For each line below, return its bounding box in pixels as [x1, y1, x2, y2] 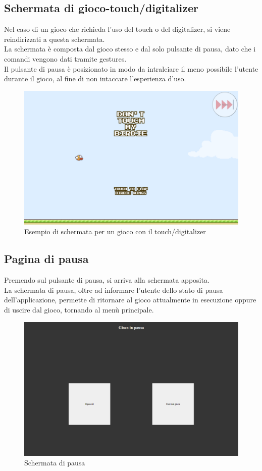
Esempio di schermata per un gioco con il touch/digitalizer [24, 226, 206, 237]
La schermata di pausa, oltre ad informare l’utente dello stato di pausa [4, 284, 223, 295]
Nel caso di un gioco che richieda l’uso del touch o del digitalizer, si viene [4, 24, 231, 34]
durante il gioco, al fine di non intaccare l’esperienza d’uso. [4, 73, 186, 84]
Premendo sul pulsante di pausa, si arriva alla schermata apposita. [4, 275, 209, 285]
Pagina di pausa [4, 251, 89, 267]
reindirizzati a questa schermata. [4, 33, 105, 44]
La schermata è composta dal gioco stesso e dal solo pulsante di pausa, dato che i [4, 43, 256, 54]
